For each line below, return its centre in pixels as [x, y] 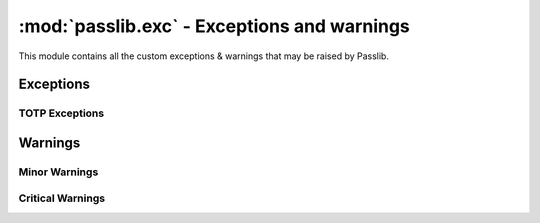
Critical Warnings [61, 198]
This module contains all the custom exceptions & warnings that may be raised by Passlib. [204, 56]
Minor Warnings [58, 172]
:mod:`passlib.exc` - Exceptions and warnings [214, 26]
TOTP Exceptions [61, 113]
